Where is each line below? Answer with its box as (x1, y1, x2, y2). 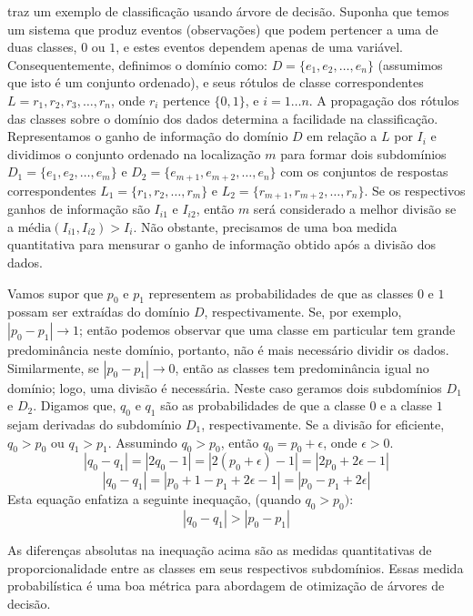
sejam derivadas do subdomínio (7, 415, 182, 433)
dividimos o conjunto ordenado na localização (7, 144, 261, 163)
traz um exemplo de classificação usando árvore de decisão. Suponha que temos (7, 2, 449, 20)
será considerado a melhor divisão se (253, 199, 457, 218)
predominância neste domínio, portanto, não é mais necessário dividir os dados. (7, 340, 449, 359)
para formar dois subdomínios (280, 144, 447, 163)
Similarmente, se (7, 358, 99, 377)
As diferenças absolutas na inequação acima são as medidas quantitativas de (7, 540, 432, 560)
